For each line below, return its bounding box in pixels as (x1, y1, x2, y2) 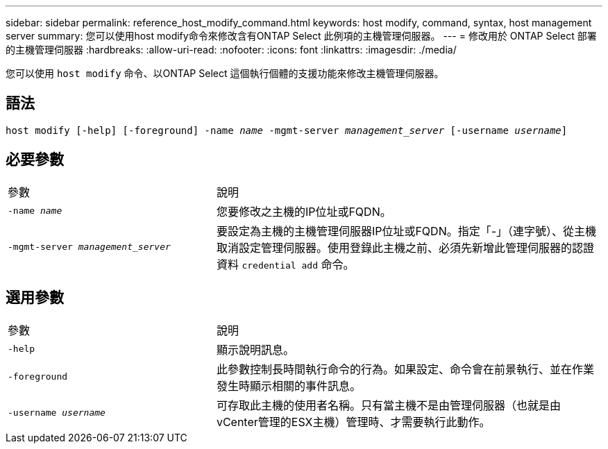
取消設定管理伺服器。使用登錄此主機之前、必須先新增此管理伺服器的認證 (216, 240, 594, 255)
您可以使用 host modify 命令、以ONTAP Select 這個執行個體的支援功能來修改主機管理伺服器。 (6, 67, 444, 79)
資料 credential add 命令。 (216, 257, 355, 271)
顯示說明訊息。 (216, 342, 294, 357)
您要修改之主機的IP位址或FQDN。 (216, 204, 391, 219)
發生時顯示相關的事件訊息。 (216, 378, 361, 393)
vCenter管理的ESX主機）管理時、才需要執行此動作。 (216, 414, 491, 429)
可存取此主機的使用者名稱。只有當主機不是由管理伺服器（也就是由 (216, 398, 561, 412)
